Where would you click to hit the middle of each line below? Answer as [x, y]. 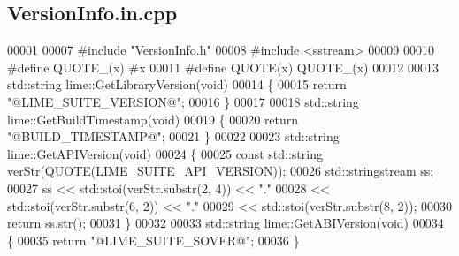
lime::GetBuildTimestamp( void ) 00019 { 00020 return [153, 119]
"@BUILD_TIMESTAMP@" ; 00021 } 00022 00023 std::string [173, 136]
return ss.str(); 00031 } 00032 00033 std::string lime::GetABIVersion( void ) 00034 [226, 223]
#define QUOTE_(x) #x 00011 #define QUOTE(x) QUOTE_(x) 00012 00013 [223, 67]
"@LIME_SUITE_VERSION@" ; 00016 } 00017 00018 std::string [183, 101]
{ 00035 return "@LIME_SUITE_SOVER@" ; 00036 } [153, 240]
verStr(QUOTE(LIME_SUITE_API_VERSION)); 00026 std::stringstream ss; [221, 171]
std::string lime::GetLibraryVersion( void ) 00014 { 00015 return [177, 84]
